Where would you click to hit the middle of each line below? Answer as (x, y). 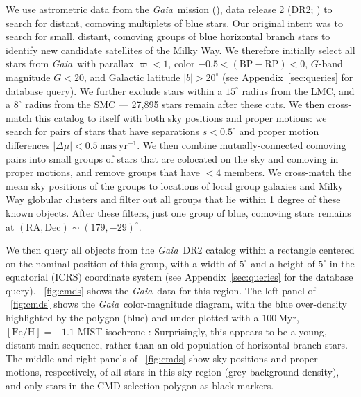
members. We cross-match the (288, 172)
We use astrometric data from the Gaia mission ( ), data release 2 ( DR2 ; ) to (169, 9)
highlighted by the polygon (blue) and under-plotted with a (132, 318)
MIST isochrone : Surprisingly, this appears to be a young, (202, 331)
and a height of (283, 263)
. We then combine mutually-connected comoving (242, 144)
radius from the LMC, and (298, 90)
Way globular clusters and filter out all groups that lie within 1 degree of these (173, 199)
